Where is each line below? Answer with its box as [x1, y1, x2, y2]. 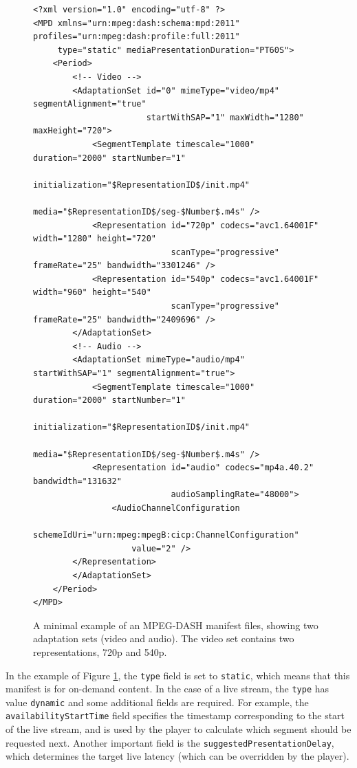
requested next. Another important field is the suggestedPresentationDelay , [6, 735, 334, 749]
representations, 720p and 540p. [33, 644, 167, 659]
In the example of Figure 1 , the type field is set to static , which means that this [6, 668, 350, 682]
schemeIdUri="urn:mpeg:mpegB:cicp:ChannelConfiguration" [33, 530, 299, 540]
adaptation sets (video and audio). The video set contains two [33, 631, 294, 646]
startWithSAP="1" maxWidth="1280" [146, 112, 304, 122]
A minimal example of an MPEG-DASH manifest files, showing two [33, 617, 318, 632]
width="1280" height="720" [33, 234, 156, 244]
